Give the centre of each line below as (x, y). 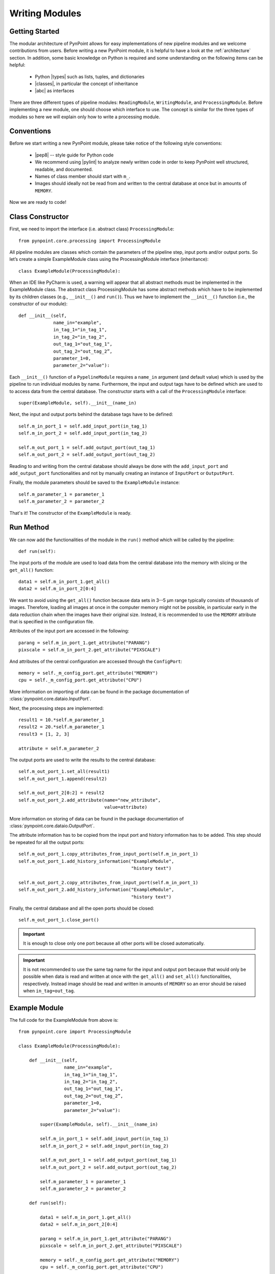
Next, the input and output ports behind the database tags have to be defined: (91, 414)
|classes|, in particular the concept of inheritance (87, 84)
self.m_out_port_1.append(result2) (63, 779)
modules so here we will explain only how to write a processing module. (85, 117)
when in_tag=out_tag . (49, 991)
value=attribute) (126, 807)
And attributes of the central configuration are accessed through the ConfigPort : (96, 661)
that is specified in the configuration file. (52, 622)
